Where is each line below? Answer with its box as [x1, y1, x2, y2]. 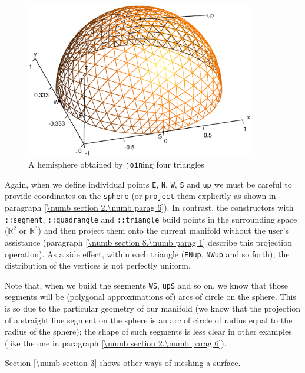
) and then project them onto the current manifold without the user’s [38, 224, 289, 237]
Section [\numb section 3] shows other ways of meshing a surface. [5, 356, 241, 369]
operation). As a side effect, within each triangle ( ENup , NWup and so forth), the [5, 247, 290, 260]
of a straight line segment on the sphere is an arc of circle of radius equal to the [5, 313, 293, 326]
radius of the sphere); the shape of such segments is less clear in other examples [5, 325, 292, 338]
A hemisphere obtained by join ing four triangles [28, 158, 204, 171]
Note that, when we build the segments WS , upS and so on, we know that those [5, 279, 288, 291]
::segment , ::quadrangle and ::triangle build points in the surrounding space [5, 212, 297, 225]
